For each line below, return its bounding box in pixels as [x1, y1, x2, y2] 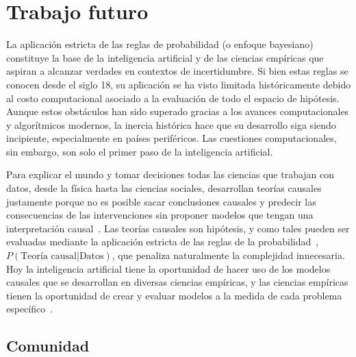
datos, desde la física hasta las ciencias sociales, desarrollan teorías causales [6, 181, 322, 195]
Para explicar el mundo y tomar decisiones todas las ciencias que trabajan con [6, 167, 335, 182]
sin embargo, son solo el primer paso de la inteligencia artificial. [6, 144, 273, 158]
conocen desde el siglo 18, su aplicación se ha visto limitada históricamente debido [6, 77, 351, 91]
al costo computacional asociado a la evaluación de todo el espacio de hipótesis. [6, 90, 340, 105]
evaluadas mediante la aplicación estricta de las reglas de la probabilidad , [6, 234, 319, 249]
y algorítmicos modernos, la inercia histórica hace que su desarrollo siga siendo [6, 117, 336, 132]
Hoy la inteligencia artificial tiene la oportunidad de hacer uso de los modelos [6, 261, 331, 275]
